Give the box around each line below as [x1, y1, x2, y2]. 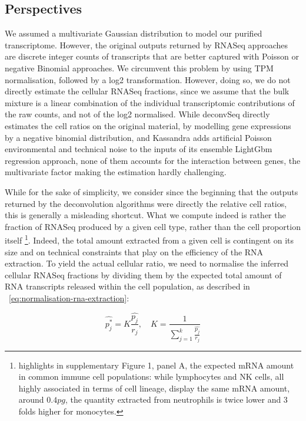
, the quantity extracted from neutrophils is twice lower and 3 [65, 393, 288, 406]
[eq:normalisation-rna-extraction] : [9, 291, 129, 304]
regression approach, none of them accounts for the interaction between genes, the [5, 154, 301, 166]
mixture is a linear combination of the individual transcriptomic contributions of [5, 96, 295, 108]
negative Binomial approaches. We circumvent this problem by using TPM [5, 61, 274, 74]
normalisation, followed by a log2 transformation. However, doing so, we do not [5, 73, 291, 85]
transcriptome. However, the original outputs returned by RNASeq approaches [5, 38, 288, 51]
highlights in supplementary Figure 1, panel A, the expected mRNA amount [18, 358, 294, 371]
